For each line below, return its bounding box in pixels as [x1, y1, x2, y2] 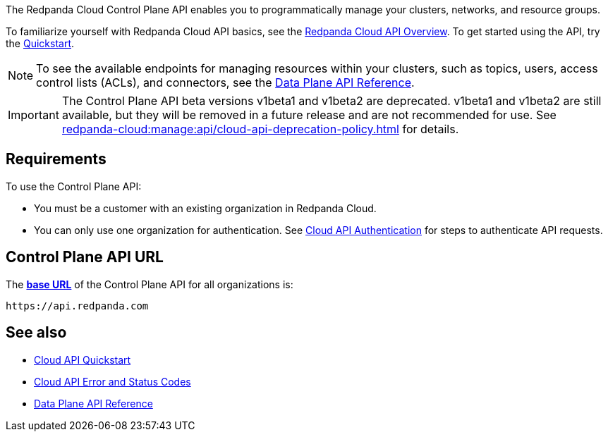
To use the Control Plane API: [6, 180, 142, 192]
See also [6, 324, 67, 342]
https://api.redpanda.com [6, 300, 149, 312]
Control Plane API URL [6, 248, 164, 266]
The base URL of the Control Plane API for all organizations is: [6, 278, 293, 290]
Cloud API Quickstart [34, 353, 131, 366]
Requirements [6, 150, 107, 168]
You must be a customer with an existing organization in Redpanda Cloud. [34, 202, 377, 214]
